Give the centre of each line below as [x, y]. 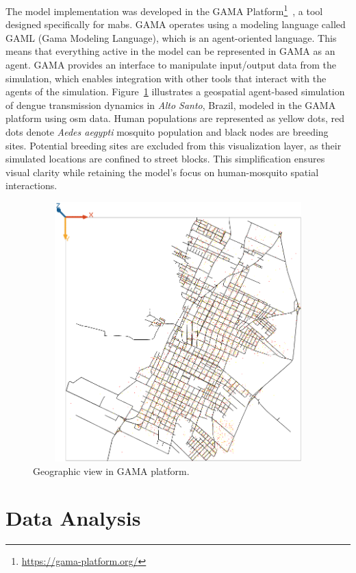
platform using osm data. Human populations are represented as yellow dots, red [175, 118]
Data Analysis [73, 518]
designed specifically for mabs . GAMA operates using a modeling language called [176, 24]
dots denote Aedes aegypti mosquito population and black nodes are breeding [167, 132]
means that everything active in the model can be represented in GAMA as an [170, 51]
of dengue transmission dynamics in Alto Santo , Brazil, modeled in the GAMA [171, 105]
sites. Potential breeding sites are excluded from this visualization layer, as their [174, 145]
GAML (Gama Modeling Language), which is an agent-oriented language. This [171, 37]
